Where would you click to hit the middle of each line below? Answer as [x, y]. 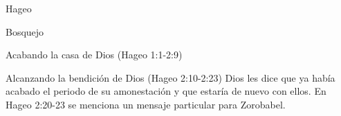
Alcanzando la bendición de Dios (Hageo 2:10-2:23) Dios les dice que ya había [170, 77]
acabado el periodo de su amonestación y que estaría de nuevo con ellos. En [166, 91]
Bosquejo [25, 31]
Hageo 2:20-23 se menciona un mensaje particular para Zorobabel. [146, 104]
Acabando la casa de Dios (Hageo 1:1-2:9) [94, 55]
